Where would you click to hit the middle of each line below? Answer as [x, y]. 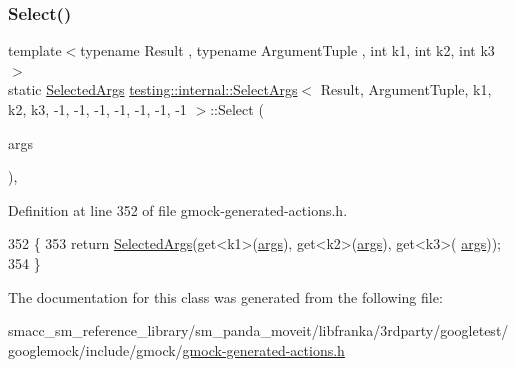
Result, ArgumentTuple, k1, [406, 89]
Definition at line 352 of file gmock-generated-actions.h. [178, 209]
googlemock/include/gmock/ [95, 349]
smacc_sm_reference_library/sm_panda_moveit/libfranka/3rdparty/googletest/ [258, 330]
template [35, 50]
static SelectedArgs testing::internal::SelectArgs [153, 89]
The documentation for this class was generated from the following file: [225, 296]
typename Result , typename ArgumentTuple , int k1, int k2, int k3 [287, 50]
